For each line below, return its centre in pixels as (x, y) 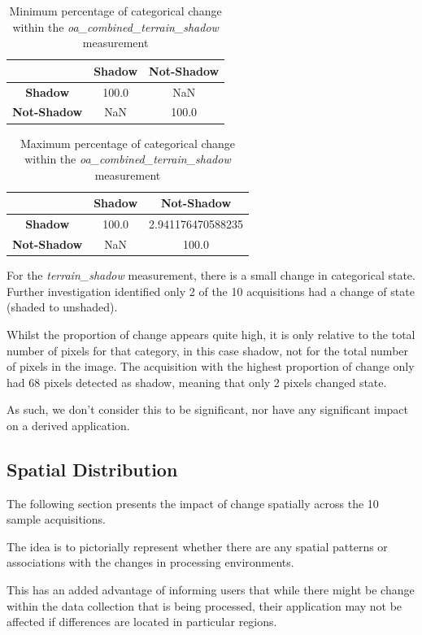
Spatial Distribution (92, 469)
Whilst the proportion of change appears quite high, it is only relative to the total (211, 334)
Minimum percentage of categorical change (115, 11)
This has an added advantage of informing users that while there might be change (211, 590)
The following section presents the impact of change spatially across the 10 (193, 503)
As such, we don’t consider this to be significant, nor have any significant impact (208, 409)
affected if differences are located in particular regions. (142, 622)
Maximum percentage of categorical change (128, 143)
